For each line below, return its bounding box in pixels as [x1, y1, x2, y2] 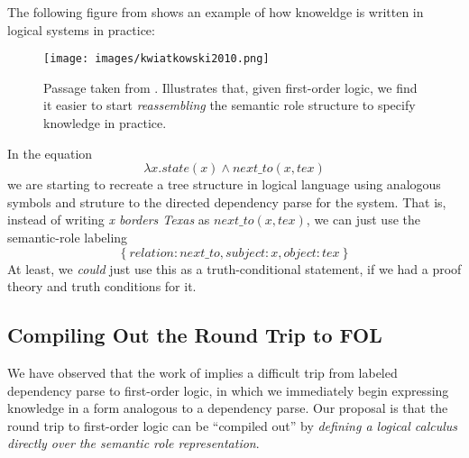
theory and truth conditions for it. [7, 277, 197, 296]
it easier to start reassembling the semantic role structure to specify [43, 96, 416, 114]
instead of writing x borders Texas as [7, 210, 210, 229]
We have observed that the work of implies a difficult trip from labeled [7, 362, 398, 381]
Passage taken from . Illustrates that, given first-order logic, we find [43, 78, 418, 96]
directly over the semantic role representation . [7, 434, 260, 453]
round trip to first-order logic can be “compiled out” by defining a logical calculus [7, 416, 458, 435]
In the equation [7, 143, 93, 162]
